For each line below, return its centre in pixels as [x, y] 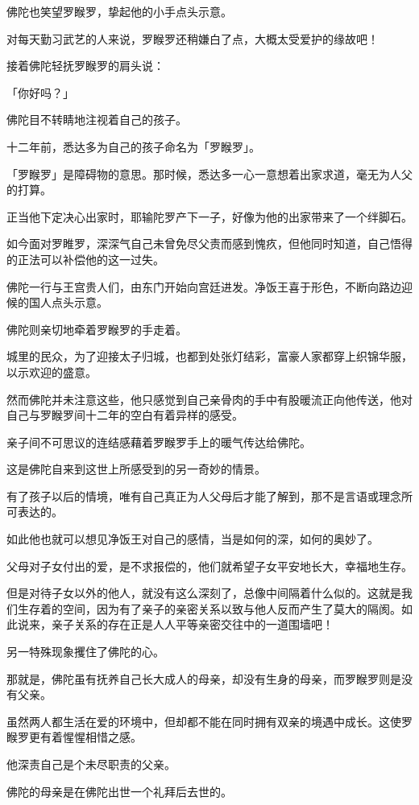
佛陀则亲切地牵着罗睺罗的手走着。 [97, 329]
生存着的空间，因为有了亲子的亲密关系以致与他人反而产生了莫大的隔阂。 [209, 608]
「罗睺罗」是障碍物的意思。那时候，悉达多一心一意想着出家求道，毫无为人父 [209, 173]
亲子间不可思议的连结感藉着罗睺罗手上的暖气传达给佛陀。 [159, 442]
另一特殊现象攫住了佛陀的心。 [85, 652]
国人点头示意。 [68, 302]
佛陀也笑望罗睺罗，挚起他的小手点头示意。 [119, 11]
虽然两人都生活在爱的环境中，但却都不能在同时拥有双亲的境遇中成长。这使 [204, 721]
